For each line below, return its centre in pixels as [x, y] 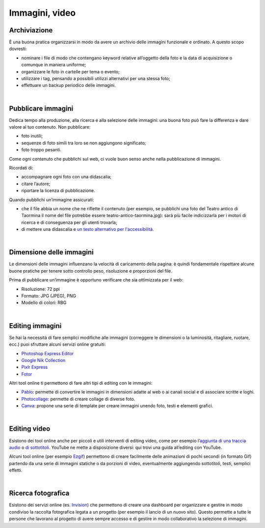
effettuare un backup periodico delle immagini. [68, 85]
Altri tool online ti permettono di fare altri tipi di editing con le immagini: [81, 383]
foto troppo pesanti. [41, 150]
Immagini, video [42, 13]
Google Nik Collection [43, 360]
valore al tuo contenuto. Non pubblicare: [50, 127]
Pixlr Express [35, 367]
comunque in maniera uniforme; [54, 65]
